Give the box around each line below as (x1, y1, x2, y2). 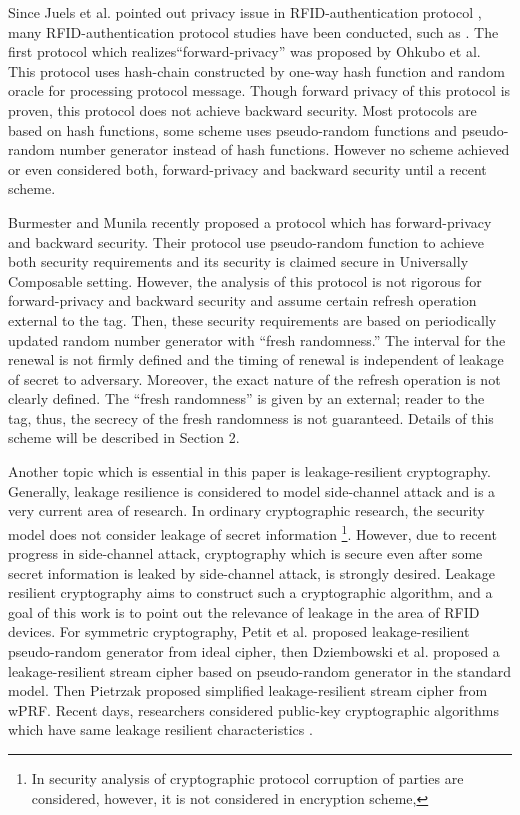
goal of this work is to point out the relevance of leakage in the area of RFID (8, 601, 480, 622)
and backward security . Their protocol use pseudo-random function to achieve (8, 231, 485, 252)
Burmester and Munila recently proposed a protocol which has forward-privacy (8, 211, 492, 232)
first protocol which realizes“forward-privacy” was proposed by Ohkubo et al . (8, 41, 481, 62)
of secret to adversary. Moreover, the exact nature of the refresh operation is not (8, 368, 501, 389)
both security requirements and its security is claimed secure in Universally (8, 251, 469, 272)
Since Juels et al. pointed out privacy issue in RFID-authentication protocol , (8, 2, 482, 22)
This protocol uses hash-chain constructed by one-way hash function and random (8, 60, 505, 81)
